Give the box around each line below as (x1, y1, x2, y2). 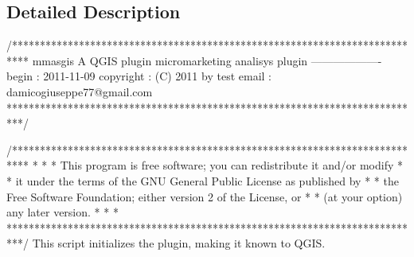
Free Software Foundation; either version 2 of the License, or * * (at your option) (6, 188, 403, 204)
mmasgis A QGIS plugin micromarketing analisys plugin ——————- (32, 52, 382, 68)
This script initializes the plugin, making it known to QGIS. (32, 235, 326, 251)
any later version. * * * (6, 204, 119, 220)
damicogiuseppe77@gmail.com (6, 83, 153, 99)
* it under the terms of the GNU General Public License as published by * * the (6, 172, 399, 189)
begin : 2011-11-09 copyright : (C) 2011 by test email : (6, 68, 271, 84)
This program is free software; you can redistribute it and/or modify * (60, 157, 403, 173)
